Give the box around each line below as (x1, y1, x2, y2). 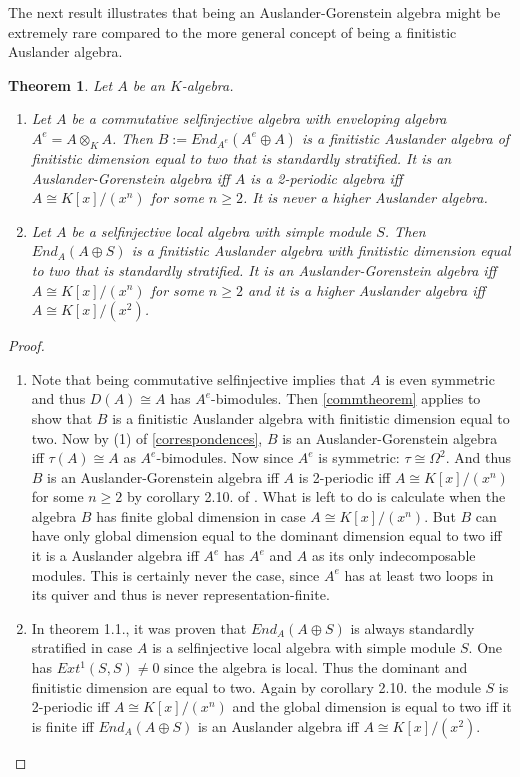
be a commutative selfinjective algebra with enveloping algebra (71, 108, 447, 129)
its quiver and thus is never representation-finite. (31, 584, 330, 605)
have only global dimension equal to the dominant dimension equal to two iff (31, 525, 502, 546)
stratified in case (31, 637, 133, 658)
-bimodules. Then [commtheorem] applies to (211, 388, 481, 409)
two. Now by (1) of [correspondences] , (31, 427, 263, 448)
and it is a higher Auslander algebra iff (247, 279, 486, 300)
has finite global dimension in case (96, 505, 306, 526)
